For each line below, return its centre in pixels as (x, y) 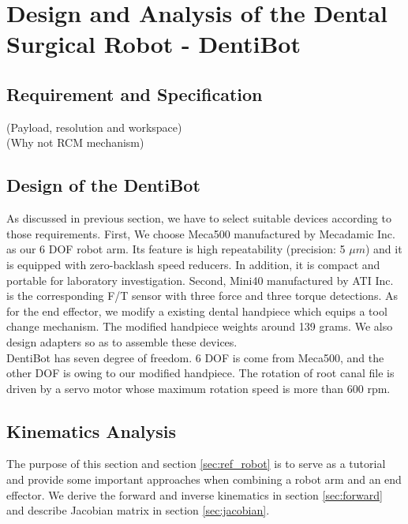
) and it (384, 249)
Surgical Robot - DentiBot (153, 44)
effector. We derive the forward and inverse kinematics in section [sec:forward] (195, 494)
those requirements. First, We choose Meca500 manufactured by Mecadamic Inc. (201, 233)
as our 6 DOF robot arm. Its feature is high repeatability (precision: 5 (176, 249)
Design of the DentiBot (103, 185)
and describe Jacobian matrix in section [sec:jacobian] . (138, 510)
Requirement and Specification (135, 94)
